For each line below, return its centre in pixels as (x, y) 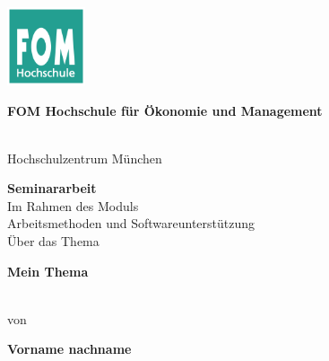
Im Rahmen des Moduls (73, 205)
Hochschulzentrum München (85, 158)
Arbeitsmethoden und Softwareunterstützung (131, 223)
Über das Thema (53, 241)
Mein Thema (48, 271)
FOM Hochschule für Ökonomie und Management (165, 110)
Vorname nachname (69, 349)
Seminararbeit (52, 188)
